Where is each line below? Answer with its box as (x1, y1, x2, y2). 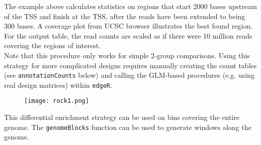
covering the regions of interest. (4, 40, 101, 51)
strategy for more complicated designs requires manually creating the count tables (4, 60, 257, 70)
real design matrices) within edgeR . (4, 79, 112, 90)
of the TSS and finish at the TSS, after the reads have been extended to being (4, 11, 245, 21)
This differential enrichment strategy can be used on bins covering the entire (4, 112, 239, 122)
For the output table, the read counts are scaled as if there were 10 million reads (4, 30, 252, 41)
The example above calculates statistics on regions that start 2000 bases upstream (4, 1, 257, 11)
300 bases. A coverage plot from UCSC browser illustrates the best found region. (4, 21, 253, 31)
